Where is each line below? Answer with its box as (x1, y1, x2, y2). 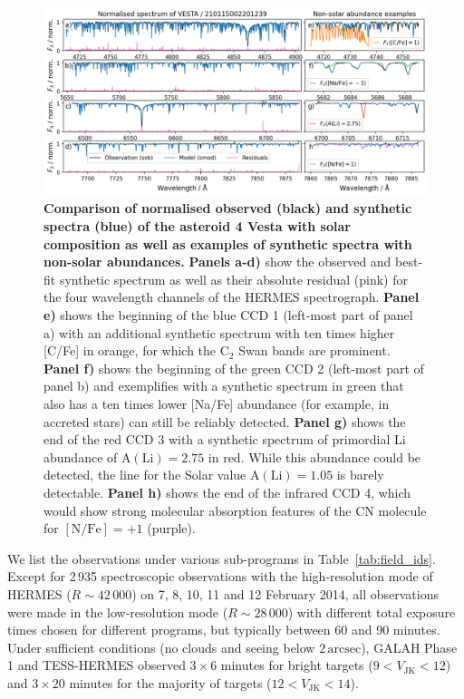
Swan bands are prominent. (238, 341, 391, 360)
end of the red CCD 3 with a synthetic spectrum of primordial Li (43, 430, 406, 449)
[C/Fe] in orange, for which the (43, 341, 217, 360)
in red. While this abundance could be (208, 447, 421, 466)
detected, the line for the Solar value (43, 465, 246, 484)
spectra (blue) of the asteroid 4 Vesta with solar (43, 217, 351, 236)
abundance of (43, 447, 118, 466)
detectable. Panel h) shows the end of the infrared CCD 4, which (43, 482, 411, 501)
